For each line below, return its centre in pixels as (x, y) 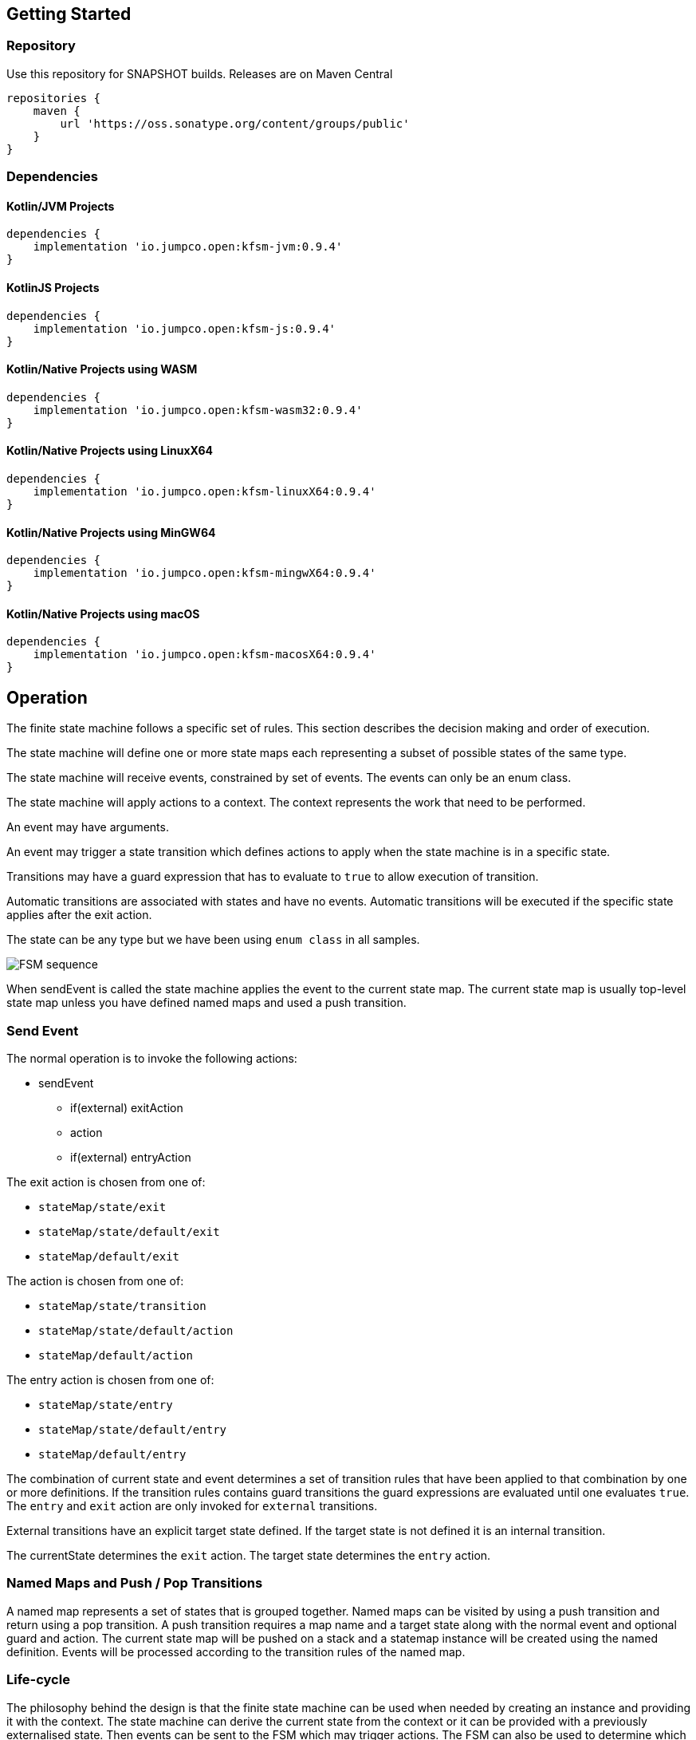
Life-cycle (38, 1680)
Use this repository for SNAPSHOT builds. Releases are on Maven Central (200, 73)
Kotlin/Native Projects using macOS (103, 614)
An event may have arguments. (88, 827)
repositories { (54, 98)
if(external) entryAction (131, 1158)
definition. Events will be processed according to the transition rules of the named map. (236, 1651)
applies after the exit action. (79, 915)
